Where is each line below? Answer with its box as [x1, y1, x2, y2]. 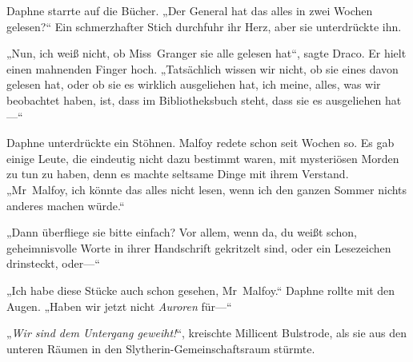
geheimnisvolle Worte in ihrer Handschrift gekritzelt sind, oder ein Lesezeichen [6, 239, 391, 256]
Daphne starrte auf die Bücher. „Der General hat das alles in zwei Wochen [6, 2, 373, 18]
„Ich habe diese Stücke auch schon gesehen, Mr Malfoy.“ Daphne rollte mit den [6, 281, 395, 298]
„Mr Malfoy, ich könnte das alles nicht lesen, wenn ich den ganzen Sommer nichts [6, 181, 407, 197]
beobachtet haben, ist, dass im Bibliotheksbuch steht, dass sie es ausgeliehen [6, 91, 382, 108]
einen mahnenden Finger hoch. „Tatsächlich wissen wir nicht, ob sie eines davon [6, 60, 399, 77]
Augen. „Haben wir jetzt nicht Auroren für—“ [6, 297, 232, 314]
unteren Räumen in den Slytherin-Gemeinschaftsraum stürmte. [6, 340, 315, 356]
